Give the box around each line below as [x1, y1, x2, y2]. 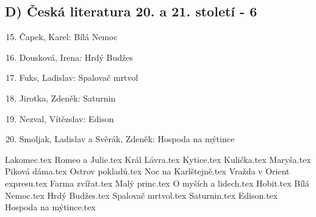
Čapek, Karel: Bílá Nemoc [19, 30, 118, 43]
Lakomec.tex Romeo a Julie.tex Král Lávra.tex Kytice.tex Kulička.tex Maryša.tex [5, 153, 311, 165]
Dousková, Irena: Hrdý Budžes [19, 50, 133, 63]
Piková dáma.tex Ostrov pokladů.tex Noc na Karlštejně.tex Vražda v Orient [5, 165, 290, 177]
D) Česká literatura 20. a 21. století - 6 [5, 2, 257, 21]
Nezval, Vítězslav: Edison [19, 112, 114, 125]
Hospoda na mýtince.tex [5, 201, 96, 213]
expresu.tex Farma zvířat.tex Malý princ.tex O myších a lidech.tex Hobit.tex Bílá [5, 176, 309, 189]
